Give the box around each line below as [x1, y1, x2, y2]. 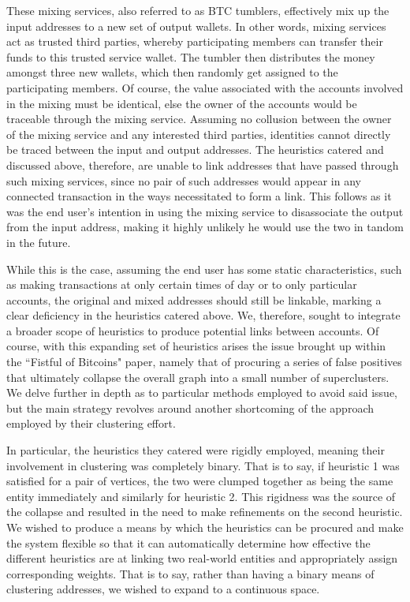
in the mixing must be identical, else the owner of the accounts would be [6, 95, 357, 111]
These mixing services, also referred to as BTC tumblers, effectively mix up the [6, 2, 389, 18]
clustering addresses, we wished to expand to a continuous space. [6, 581, 320, 597]
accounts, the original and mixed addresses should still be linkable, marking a [6, 291, 382, 308]
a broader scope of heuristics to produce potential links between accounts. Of [6, 322, 379, 338]
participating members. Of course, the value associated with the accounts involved [6, 79, 404, 95]
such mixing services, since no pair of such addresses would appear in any [6, 172, 361, 189]
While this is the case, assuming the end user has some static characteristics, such [6, 260, 402, 277]
